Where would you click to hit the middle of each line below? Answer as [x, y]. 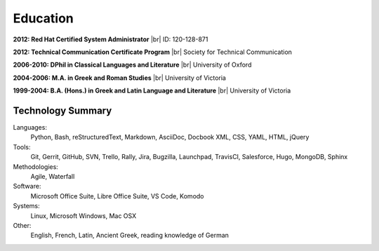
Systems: [26, 206]
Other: [22, 225]
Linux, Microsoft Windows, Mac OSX [84, 216]
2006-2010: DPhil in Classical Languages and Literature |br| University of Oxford [132, 65]
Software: [27, 186]
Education [43, 18]
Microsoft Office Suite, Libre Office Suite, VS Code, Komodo [117, 196]
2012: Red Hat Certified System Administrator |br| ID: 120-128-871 [111, 39]
